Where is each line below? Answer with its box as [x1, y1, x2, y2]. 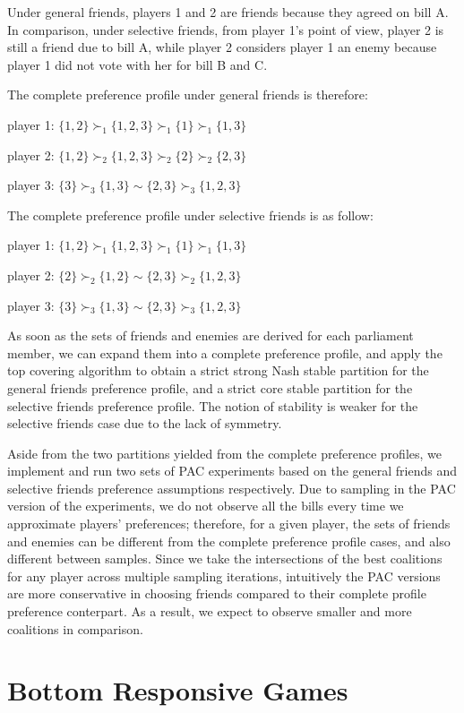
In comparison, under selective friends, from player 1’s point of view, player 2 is [7, 20, 444, 39]
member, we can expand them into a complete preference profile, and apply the [7, 343, 443, 362]
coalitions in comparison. [7, 619, 143, 638]
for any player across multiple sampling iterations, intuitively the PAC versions [7, 566, 441, 585]
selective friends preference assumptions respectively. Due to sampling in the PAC [7, 478, 456, 497]
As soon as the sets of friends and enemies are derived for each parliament [7, 326, 414, 345]
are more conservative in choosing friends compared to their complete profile [7, 584, 426, 603]
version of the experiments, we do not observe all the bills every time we [7, 496, 404, 515]
